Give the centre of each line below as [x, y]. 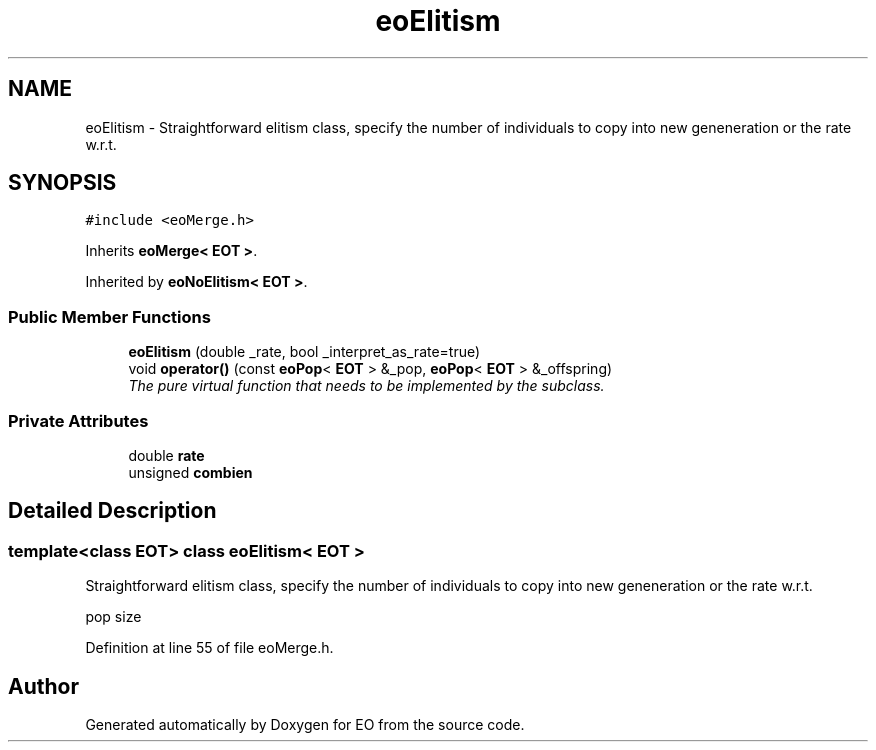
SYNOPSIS [62, 183]
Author [43, 686]
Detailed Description [112, 511]
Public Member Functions [109, 316]
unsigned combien [190, 472]
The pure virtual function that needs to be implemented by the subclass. [366, 386]
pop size [113, 617]
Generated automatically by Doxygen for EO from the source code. [305, 724]
